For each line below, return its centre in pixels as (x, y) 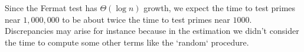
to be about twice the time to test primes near (146, 19)
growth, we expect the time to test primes (220, 8)
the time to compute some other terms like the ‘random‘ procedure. (127, 42)
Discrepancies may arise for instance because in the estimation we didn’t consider (152, 31)
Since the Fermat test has (51, 8)
